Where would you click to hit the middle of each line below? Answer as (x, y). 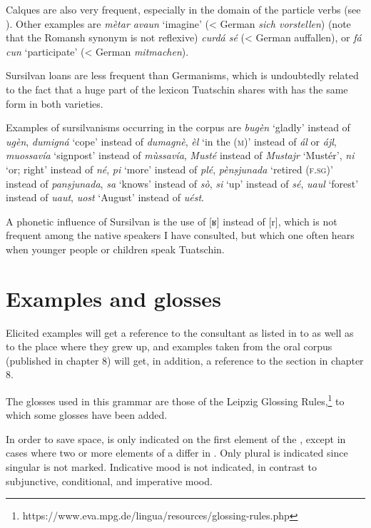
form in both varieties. (55, 103)
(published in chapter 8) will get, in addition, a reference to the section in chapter (185, 360)
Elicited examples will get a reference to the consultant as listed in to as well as (180, 332)
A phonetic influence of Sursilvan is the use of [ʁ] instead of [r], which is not (172, 221)
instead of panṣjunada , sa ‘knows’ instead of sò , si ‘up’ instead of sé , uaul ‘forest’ (182, 183)
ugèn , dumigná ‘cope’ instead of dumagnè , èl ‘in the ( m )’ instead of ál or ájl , (171, 141)
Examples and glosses (113, 298)
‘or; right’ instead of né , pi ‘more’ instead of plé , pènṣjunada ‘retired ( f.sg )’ (169, 169)
